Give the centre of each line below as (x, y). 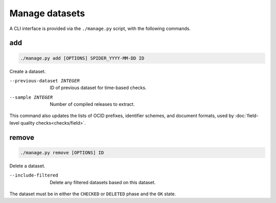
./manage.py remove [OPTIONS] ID (62, 152)
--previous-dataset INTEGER (45, 81)
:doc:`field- (247, 116)
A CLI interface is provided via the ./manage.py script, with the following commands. (100, 28)
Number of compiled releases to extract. (92, 104)
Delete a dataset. (27, 166)
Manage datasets (47, 13)
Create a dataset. (28, 71)
